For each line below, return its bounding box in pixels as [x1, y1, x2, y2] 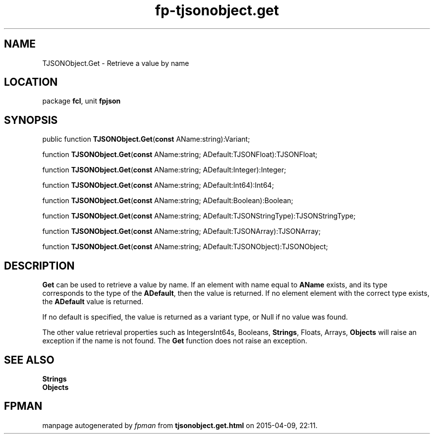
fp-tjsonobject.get [155, 2, 279, 19]
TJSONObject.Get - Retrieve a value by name [42, 58, 189, 67]
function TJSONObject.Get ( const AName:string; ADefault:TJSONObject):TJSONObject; [42, 242, 328, 251]
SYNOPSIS [4, 113, 58, 126]
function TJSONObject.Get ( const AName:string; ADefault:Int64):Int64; [42, 181, 274, 190]
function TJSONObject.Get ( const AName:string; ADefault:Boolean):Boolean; [42, 196, 293, 205]
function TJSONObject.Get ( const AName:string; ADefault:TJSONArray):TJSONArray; [42, 227, 321, 236]
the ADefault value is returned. [42, 297, 144, 306]
